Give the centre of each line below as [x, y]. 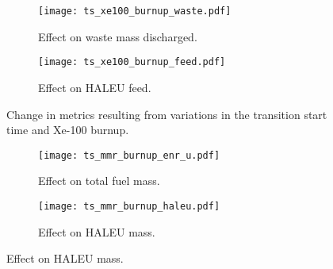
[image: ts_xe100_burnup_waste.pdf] [135, 11]
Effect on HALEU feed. [95, 87]
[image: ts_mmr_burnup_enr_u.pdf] [129, 155]
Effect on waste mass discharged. [118, 36]
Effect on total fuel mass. [99, 181]
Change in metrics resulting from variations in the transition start [167, 114]
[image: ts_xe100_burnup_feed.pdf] [132, 62]
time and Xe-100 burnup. [68, 130]
